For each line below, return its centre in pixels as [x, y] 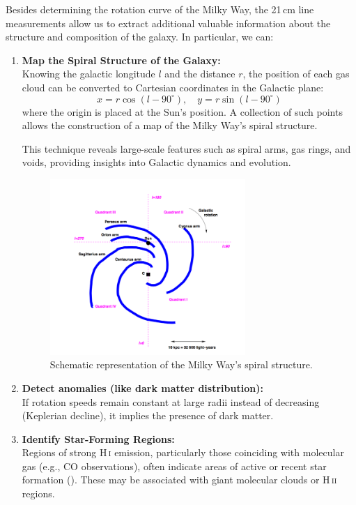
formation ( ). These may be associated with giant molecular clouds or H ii [179, 480]
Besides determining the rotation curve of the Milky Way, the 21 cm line [160, 9]
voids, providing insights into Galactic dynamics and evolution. [156, 162]
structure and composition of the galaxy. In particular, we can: [140, 37]
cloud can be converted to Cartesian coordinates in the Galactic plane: [173, 87]
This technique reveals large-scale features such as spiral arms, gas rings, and [186, 148]
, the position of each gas [296, 74]
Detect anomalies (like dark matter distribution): [142, 387]
